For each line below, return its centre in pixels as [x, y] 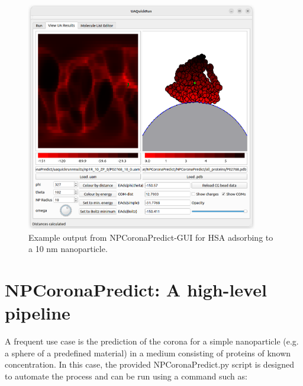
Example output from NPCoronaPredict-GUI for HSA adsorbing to [151, 237]
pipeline [38, 313]
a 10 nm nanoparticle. [68, 249]
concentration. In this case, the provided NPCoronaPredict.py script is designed [150, 364]
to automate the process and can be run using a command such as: [126, 376]
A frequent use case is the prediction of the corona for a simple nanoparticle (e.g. [152, 341]
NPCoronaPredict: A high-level [136, 289]
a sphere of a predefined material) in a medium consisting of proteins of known [148, 352]
